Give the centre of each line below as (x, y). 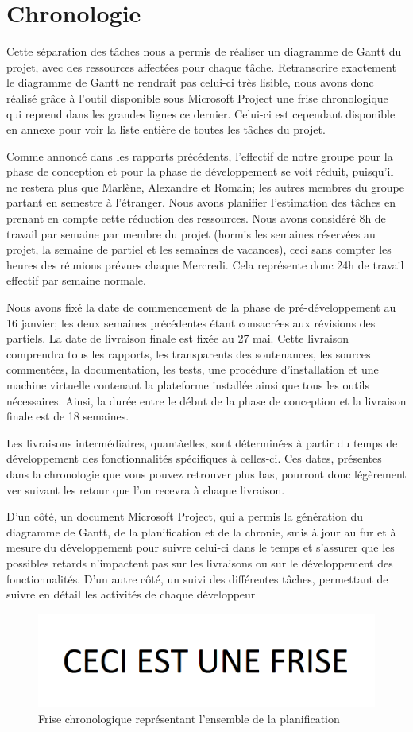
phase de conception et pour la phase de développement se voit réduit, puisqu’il (200, 171)
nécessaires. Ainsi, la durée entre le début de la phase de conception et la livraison (206, 400)
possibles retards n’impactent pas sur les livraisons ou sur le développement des (200, 562)
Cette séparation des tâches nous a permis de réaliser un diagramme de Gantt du (204, 51)
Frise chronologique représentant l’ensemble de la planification (189, 718)
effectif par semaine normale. (76, 280)
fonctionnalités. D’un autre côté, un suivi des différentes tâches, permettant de (197, 578)
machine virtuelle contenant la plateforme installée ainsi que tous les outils (188, 385)
